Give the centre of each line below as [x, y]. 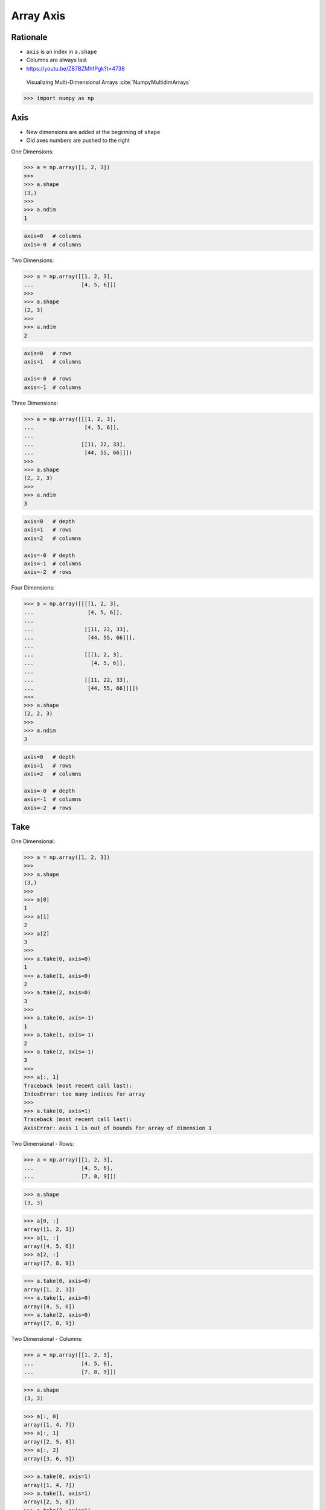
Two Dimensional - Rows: [43, 1143]
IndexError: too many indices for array [84, 1094]
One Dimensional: [33, 841]
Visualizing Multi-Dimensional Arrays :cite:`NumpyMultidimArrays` [108, 82]
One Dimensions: [33, 152]
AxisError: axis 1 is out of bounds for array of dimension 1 [118, 1128]
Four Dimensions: [33, 588]
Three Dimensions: [35, 403]
